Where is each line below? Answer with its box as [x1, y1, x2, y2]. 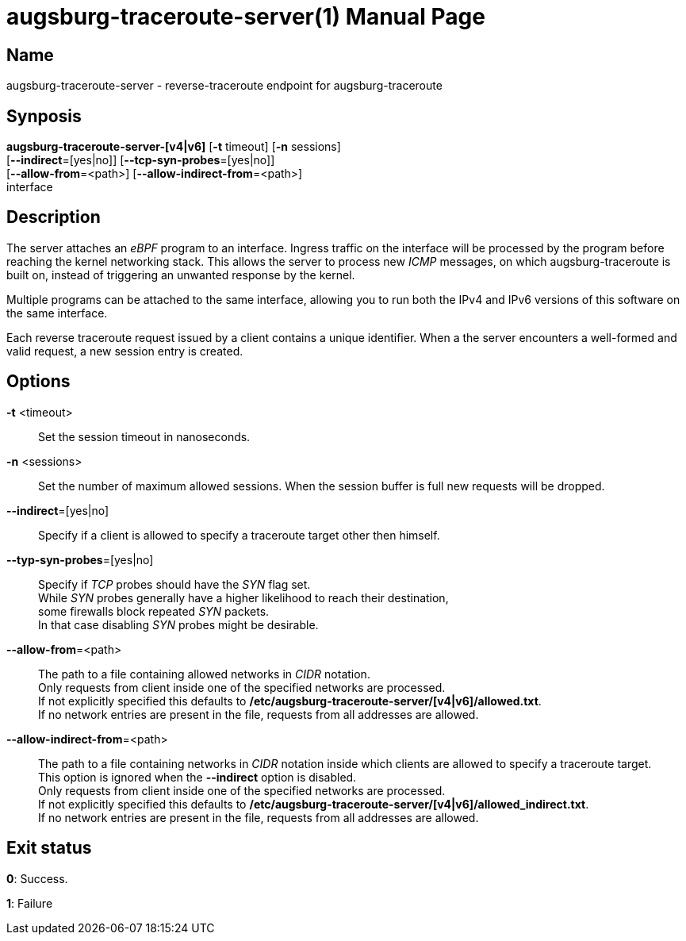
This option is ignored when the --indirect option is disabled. [38, 770, 357, 784]
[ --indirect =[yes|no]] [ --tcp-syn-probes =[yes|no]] [6, 153, 275, 167]
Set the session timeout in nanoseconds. [38, 429, 251, 444]
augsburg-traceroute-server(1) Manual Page [6, 3, 485, 30]
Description [6, 207, 101, 228]
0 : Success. [6, 871, 68, 885]
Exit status [6, 838, 92, 858]
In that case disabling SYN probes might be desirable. [38, 617, 319, 632]
